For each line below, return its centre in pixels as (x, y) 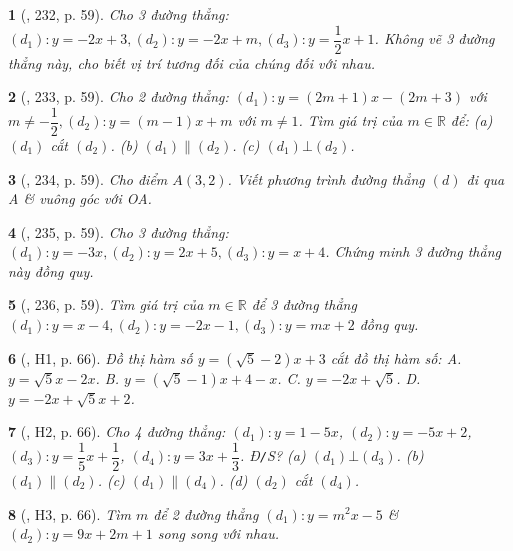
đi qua (485, 178)
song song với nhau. (218, 533)
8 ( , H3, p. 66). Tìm (69, 513)
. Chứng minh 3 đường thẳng (413, 251)
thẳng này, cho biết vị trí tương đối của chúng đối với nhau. (191, 62)
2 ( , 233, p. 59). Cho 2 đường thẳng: (118, 96)
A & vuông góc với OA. (80, 198)
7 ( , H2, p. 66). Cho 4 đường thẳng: (117, 431)
